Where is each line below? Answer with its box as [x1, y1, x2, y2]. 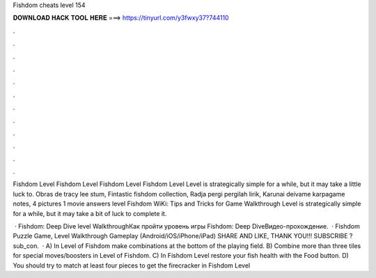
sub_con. [13, 241, 40, 250]
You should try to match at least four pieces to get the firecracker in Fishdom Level [13, 261, 251, 270]
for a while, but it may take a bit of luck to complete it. [13, 209, 167, 217]
